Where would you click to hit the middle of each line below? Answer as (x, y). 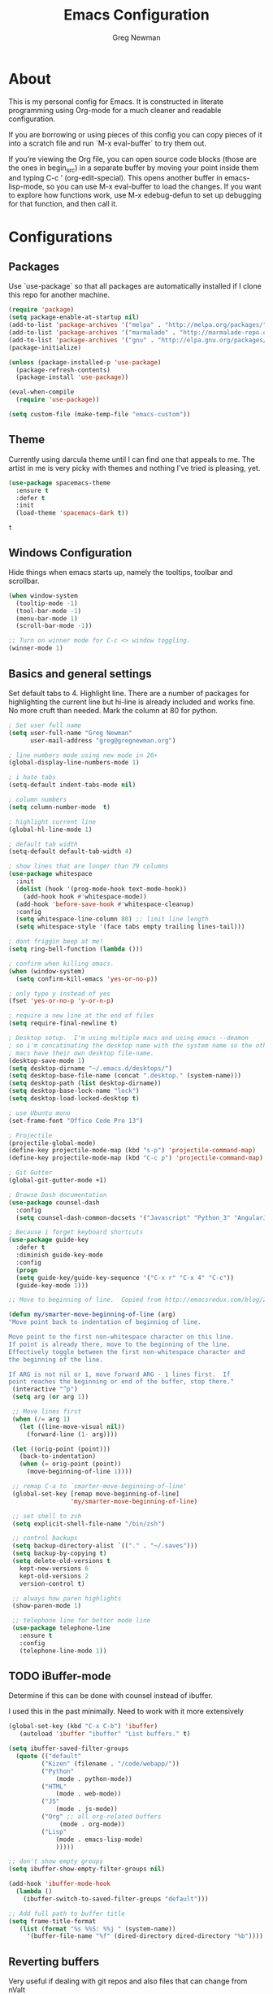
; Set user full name (45, 725)
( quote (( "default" (49, 1757)
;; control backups (45, 1539)
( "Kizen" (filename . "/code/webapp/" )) (110, 1763)
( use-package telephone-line (61, 1628)
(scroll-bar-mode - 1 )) (54, 626)
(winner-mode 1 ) (36, 648)
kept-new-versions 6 (54, 1568)
